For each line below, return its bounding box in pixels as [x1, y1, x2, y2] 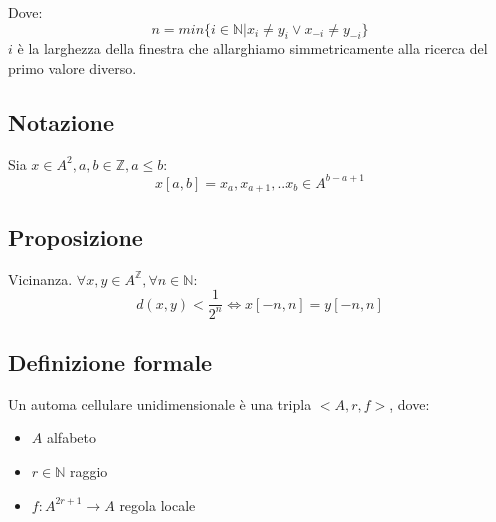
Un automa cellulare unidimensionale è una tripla [8, 393, 312, 414]
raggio [69, 460, 108, 481]
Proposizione [8, 221, 143, 252]
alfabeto [46, 427, 96, 448]
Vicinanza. [8, 268, 73, 289]
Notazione [8, 106, 115, 137]
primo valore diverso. [8, 57, 137, 78]
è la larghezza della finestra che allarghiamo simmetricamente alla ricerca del [17, 38, 488, 59]
